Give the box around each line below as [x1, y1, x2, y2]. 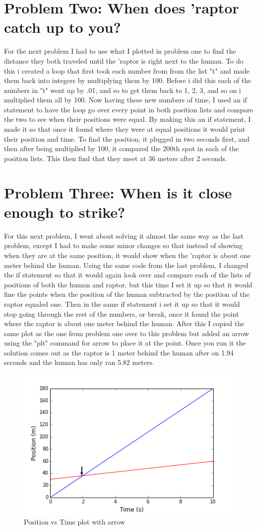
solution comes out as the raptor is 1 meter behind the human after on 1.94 [4, 347, 234, 357]
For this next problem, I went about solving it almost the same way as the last [4, 230, 244, 241]
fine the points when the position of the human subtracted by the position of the [4, 289, 250, 299]
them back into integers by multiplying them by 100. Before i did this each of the [4, 75, 252, 86]
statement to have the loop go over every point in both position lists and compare [4, 104, 253, 114]
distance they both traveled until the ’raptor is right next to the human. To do [4, 55, 244, 66]
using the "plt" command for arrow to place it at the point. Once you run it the [4, 338, 246, 348]
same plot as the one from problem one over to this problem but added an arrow [4, 328, 249, 338]
